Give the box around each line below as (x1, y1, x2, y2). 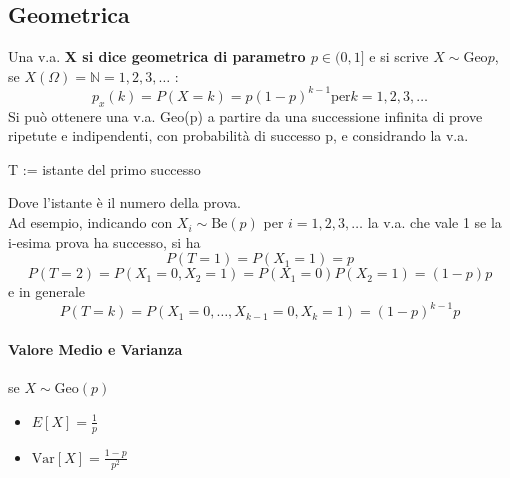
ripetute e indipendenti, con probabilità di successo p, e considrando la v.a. (8, 125, 469, 146)
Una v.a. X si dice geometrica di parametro (8, 46, 306, 67)
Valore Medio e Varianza (8, 338, 183, 359)
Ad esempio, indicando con (8, 212, 173, 233)
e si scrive (369, 46, 429, 67)
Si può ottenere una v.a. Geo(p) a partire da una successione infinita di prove (8, 105, 483, 126)
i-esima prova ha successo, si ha (8, 231, 201, 252)
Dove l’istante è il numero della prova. (8, 192, 241, 213)
